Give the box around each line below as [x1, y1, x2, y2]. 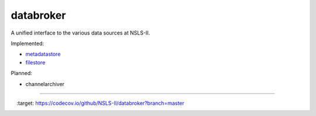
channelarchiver [25, 80, 64, 87]
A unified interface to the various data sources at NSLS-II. [11, 29, 150, 36]
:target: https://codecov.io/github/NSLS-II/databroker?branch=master [16, 100, 184, 107]
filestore [25, 59, 46, 66]
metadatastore [25, 50, 61, 58]
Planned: [11, 70, 32, 77]
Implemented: [11, 40, 44, 47]
